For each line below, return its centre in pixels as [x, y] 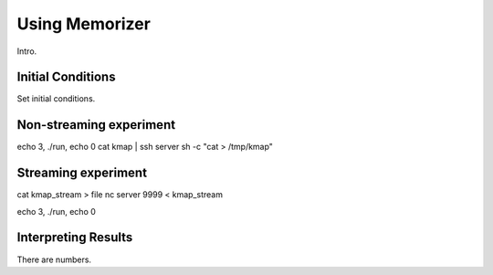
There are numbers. [54, 259]
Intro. [27, 51]
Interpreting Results [75, 238]
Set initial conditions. [56, 99]
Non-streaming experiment [96, 125]
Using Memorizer [84, 24]
